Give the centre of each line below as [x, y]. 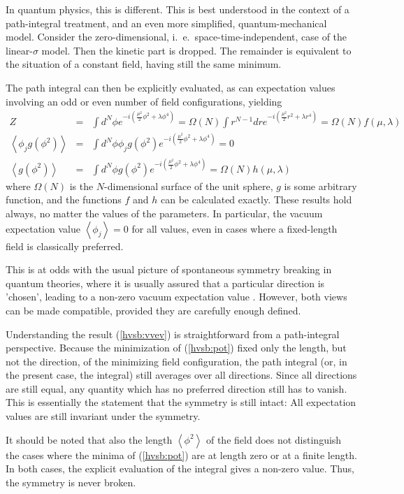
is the [81, 186]
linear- [19, 50]
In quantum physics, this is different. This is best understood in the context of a [178, 9]
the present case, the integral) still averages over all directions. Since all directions [181, 375]
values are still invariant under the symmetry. [103, 416]
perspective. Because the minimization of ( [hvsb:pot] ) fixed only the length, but [176, 348]
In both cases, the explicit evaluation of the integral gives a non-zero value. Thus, [180, 468]
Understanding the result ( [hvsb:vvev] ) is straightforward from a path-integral [173, 334]
